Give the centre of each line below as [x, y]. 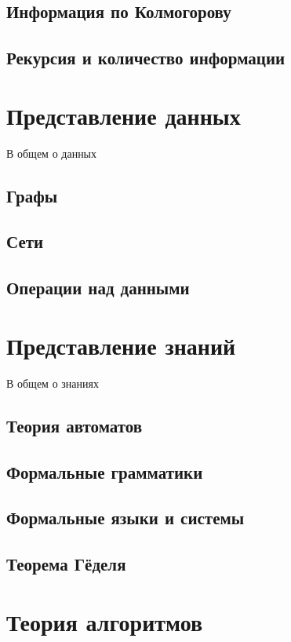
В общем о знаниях [53, 383]
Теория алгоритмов [105, 621]
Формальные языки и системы [125, 518]
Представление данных [124, 115]
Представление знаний [121, 345]
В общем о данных [52, 153]
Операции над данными [98, 288]
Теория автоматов [75, 425]
